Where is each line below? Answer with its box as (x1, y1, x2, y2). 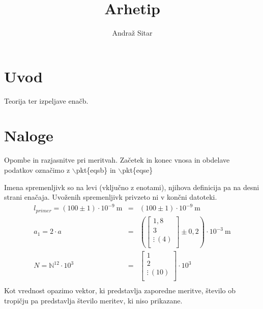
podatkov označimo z (4, 164, 70, 175)
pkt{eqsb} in (76, 164, 116, 175)
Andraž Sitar (112, 27, 153, 38)
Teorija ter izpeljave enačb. (4, 95, 89, 106)
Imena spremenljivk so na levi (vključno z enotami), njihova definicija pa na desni (4, 181, 259, 192)
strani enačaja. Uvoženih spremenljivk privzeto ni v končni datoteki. (4, 192, 217, 202)
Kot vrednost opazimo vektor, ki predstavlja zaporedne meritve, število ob (4, 285, 236, 296)
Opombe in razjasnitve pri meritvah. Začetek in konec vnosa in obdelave (4, 154, 230, 165)
